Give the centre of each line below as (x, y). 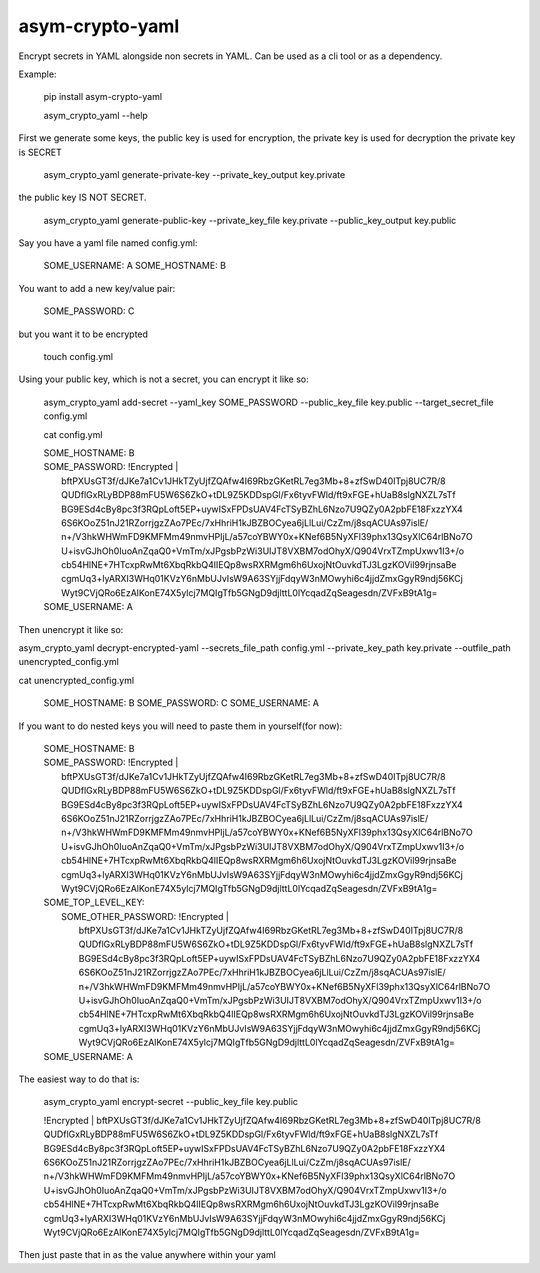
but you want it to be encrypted (83, 334)
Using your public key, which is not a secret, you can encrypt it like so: (163, 379)
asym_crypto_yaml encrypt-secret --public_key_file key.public (171, 1102)
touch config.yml (78, 357)
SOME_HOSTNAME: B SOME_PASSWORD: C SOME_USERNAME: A (181, 703)
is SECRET (40, 152)
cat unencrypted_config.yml (76, 680)
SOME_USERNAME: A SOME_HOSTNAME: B (135, 266)
